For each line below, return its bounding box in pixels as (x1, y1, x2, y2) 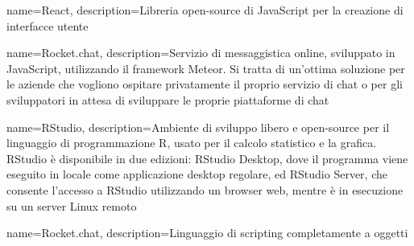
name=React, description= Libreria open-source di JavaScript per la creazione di (6, 2, 404, 18)
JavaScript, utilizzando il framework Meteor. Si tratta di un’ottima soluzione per (6, 59, 405, 76)
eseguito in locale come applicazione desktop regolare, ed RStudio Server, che (6, 166, 387, 182)
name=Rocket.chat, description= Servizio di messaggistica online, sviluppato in (6, 44, 395, 61)
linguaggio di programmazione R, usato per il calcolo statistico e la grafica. (6, 134, 377, 151)
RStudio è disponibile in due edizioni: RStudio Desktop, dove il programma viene (6, 150, 408, 166)
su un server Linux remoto (6, 197, 137, 214)
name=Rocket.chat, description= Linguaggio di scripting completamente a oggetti (6, 224, 408, 241)
